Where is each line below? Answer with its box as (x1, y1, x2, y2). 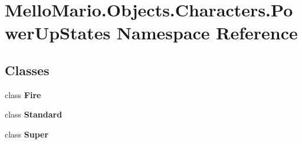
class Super (5, 128, 49, 140)
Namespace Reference (116, 21, 298, 45)
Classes (5, 61, 50, 79)
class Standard (5, 108, 63, 120)
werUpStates (5, 21, 111, 45)
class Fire (5, 88, 41, 101)
